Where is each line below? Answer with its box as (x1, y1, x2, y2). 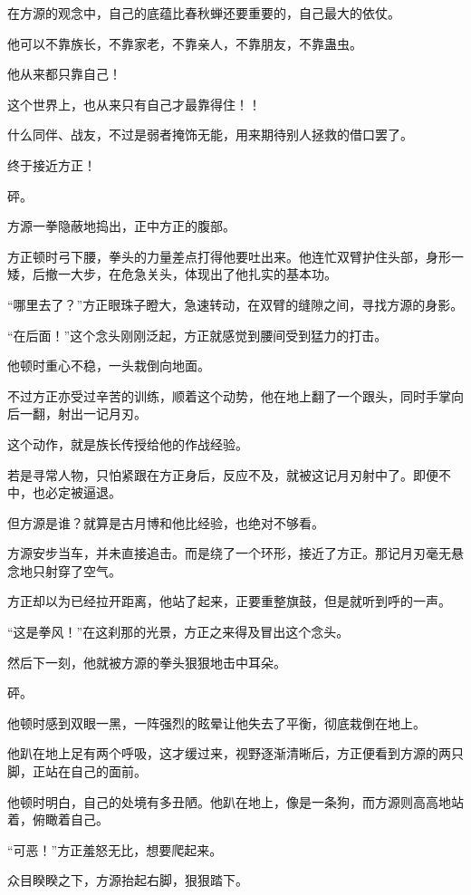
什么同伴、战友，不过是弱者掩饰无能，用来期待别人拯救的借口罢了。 (7, 125, 413, 144)
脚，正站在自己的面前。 (7, 762, 147, 781)
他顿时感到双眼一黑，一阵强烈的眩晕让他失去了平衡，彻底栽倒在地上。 (7, 713, 426, 732)
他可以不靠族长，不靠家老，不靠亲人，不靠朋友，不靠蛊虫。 (7, 34, 362, 53)
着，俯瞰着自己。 (7, 810, 109, 829)
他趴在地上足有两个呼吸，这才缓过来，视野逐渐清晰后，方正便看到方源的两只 (7, 744, 464, 763)
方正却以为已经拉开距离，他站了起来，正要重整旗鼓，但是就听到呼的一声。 (7, 592, 451, 611)
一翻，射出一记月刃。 (19, 404, 147, 423)
